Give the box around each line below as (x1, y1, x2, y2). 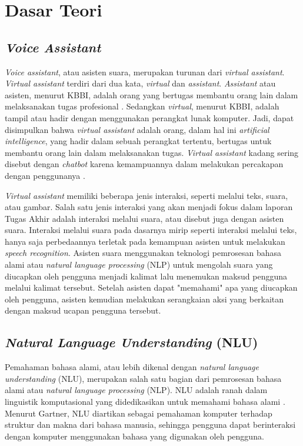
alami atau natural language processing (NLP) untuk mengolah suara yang (5, 258, 273, 271)
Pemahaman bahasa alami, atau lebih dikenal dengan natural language (5, 361, 259, 373)
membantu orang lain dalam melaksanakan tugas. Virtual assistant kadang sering (5, 146, 299, 158)
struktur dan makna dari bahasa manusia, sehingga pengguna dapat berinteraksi (5, 418, 296, 431)
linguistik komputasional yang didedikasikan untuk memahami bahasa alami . (5, 395, 285, 408)
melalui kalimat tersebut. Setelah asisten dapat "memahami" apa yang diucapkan (5, 281, 298, 294)
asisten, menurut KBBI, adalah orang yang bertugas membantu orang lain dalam (5, 88, 298, 101)
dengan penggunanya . (5, 169, 85, 181)
